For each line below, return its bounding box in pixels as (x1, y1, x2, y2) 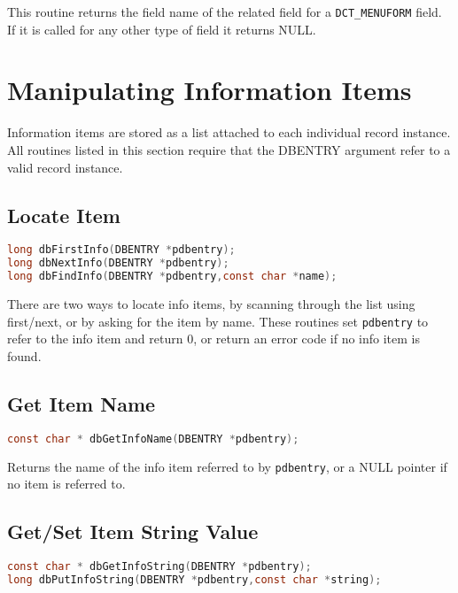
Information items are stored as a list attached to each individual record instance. (7, 123, 451, 142)
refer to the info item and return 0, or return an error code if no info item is (7, 329, 420, 348)
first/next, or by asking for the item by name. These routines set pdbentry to (7, 312, 429, 330)
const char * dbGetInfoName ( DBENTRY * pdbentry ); (7, 432, 299, 445)
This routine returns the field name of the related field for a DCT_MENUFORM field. (7, 3, 442, 20)
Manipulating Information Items (7, 72, 412, 108)
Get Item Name (7, 389, 156, 417)
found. (7, 346, 42, 365)
